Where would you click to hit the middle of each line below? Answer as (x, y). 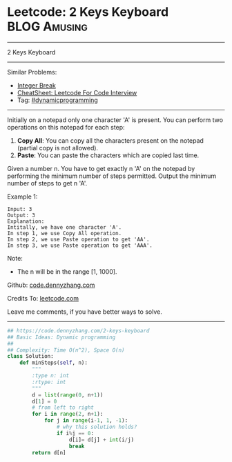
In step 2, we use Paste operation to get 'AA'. (78, 239)
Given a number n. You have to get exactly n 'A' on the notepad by (101, 168)
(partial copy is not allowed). (58, 148)
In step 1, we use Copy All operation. (65, 233)
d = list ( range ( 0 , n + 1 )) (68, 395)
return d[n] (49, 452)
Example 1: (22, 197)
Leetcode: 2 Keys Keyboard (88, 12)
